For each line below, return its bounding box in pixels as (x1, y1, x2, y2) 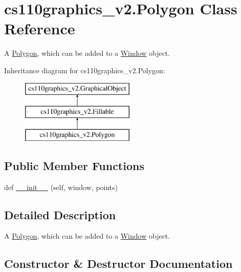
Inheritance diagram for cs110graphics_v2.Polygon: (4, 65, 165, 75)
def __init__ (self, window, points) (4, 181, 118, 192)
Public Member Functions (4, 157, 144, 173)
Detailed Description (4, 206, 116, 222)
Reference (4, 18, 75, 39)
